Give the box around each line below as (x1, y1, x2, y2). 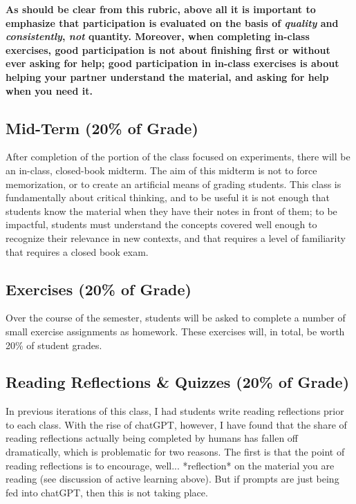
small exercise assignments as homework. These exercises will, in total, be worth (6, 324, 345, 338)
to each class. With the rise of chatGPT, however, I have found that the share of (6, 417, 347, 431)
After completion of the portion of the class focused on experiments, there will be (6, 149, 350, 164)
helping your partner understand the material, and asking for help (6, 69, 329, 84)
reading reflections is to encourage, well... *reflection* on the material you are (6, 458, 335, 472)
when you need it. (6, 83, 93, 97)
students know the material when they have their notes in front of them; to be (6, 203, 337, 218)
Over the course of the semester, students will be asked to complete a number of (6, 310, 346, 325)
